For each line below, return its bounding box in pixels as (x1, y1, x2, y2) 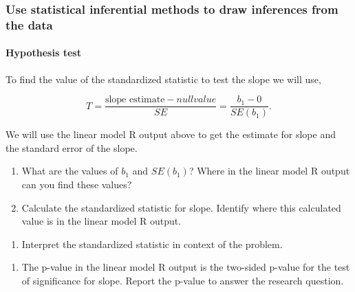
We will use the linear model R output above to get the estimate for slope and (6, 127, 336, 142)
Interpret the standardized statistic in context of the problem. (21, 236, 283, 251)
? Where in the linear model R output (189, 164, 350, 178)
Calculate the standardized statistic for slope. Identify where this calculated (21, 200, 341, 214)
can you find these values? (21, 177, 132, 191)
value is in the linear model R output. (21, 214, 182, 228)
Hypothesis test (6, 45, 81, 60)
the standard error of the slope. (6, 140, 138, 155)
